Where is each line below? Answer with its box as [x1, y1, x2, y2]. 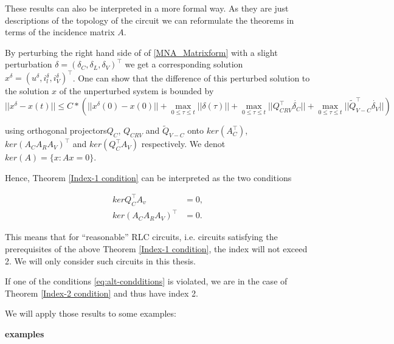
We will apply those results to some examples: [5, 307, 176, 320]
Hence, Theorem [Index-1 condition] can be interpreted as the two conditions [5, 171, 292, 184]
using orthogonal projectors [5, 124, 107, 137]
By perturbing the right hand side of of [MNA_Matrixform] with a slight [5, 46, 278, 58]
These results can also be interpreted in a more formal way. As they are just [5, 2, 289, 14]
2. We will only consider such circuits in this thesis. [5, 254, 196, 267]
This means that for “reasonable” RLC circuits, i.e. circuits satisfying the [5, 230, 278, 243]
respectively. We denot [141, 137, 226, 150]
